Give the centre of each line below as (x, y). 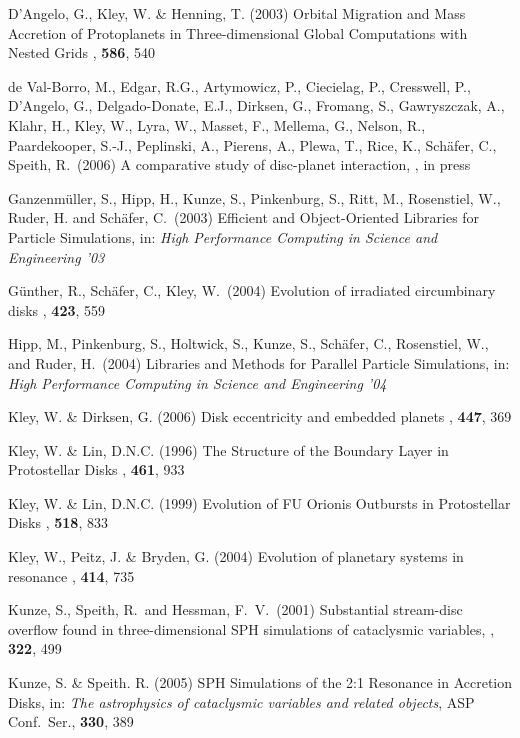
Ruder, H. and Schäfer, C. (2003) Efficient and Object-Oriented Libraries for (244, 217)
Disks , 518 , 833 (58, 522)
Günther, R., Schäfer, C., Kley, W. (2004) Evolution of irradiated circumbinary (252, 290)
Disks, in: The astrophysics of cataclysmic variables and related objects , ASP (241, 701)
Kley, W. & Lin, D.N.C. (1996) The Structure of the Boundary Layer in (228, 449)
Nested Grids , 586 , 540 (81, 52)
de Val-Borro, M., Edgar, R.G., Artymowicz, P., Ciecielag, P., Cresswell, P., (239, 85)
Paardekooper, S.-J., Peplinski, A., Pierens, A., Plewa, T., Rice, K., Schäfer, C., (252, 144)
